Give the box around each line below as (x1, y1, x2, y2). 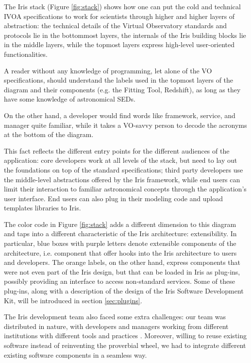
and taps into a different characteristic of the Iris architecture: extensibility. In (4, 228, 237, 239)
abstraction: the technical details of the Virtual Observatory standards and (4, 20, 227, 31)
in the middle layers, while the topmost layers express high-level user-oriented (4, 39, 235, 50)
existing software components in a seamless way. (4, 349, 147, 360)
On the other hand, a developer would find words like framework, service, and (4, 110, 235, 120)
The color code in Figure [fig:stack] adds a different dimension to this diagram (4, 219, 236, 229)
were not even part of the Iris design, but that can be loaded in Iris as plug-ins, (4, 266, 240, 277)
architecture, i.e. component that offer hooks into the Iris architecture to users (4, 247, 237, 258)
